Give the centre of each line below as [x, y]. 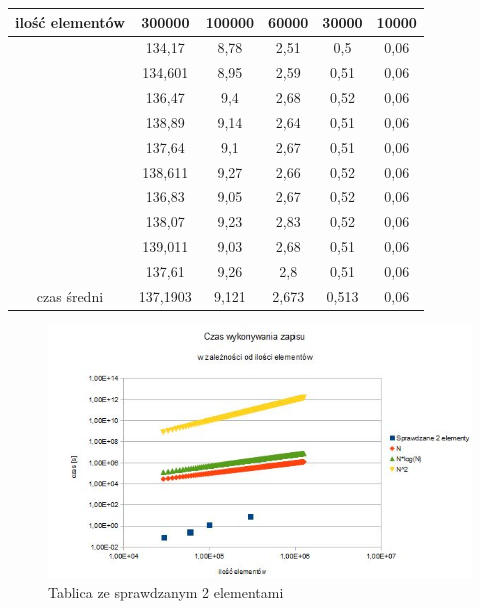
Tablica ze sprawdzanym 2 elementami [166, 591]
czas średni [70, 295]
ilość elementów [70, 21]
